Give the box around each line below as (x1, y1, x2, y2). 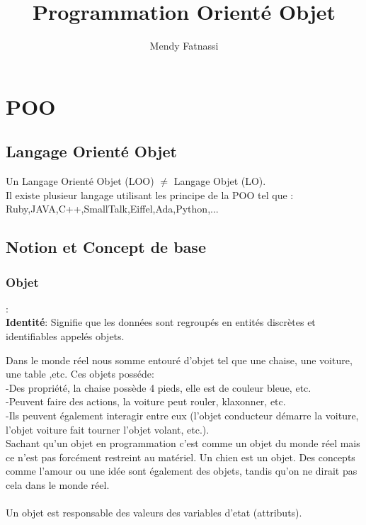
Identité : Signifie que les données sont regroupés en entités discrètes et (6, 315, 316, 329)
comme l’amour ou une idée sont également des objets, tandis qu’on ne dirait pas (6, 463, 358, 478)
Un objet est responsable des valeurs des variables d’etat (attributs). (6, 505, 302, 520)
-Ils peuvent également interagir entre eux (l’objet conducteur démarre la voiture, (6, 408, 359, 423)
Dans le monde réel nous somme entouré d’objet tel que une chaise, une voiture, (6, 352, 353, 367)
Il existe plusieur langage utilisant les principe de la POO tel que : (6, 187, 294, 202)
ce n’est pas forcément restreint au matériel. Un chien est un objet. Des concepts (6, 449, 355, 464)
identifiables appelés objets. (6, 329, 125, 344)
